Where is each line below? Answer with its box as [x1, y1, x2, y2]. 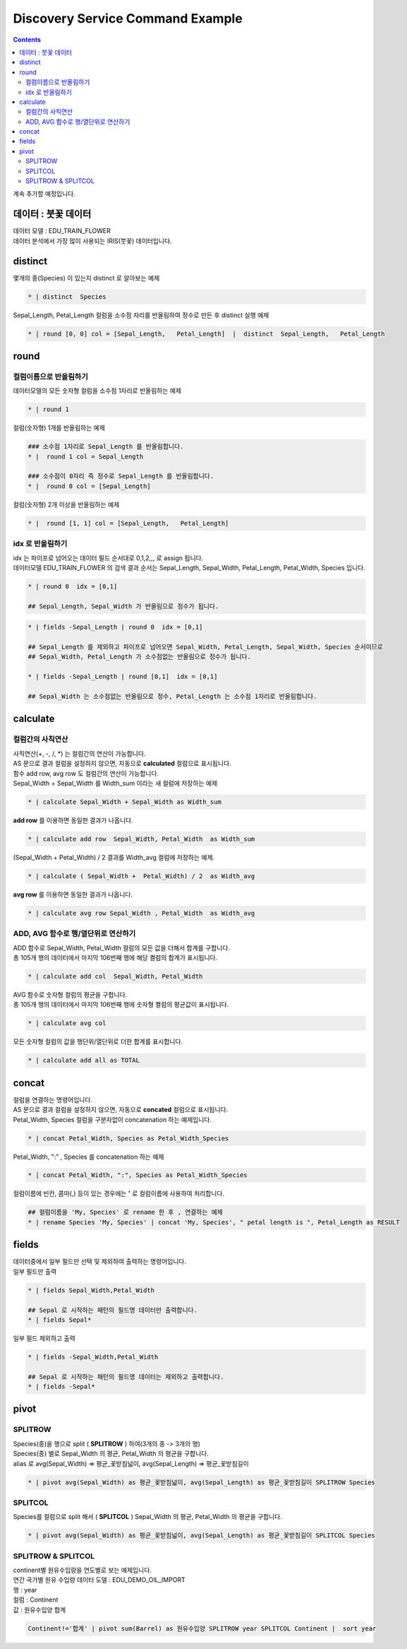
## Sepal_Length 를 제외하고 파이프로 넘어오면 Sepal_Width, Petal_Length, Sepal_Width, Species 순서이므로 [28, 643, 384, 651]
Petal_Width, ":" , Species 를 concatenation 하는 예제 [13, 1152, 164, 1161]
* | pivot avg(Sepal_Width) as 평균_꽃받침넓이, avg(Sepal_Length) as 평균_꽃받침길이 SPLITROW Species [28, 1478, 375, 1487]
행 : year [13, 1585, 37, 1594]
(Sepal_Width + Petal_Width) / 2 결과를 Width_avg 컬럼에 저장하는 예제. [13, 853, 215, 861]
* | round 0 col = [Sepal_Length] [28, 482, 151, 490]
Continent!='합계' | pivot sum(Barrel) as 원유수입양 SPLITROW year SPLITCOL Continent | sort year [28, 1624, 377, 1632]
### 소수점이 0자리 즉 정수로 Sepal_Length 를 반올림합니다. [28, 472, 214, 480]
